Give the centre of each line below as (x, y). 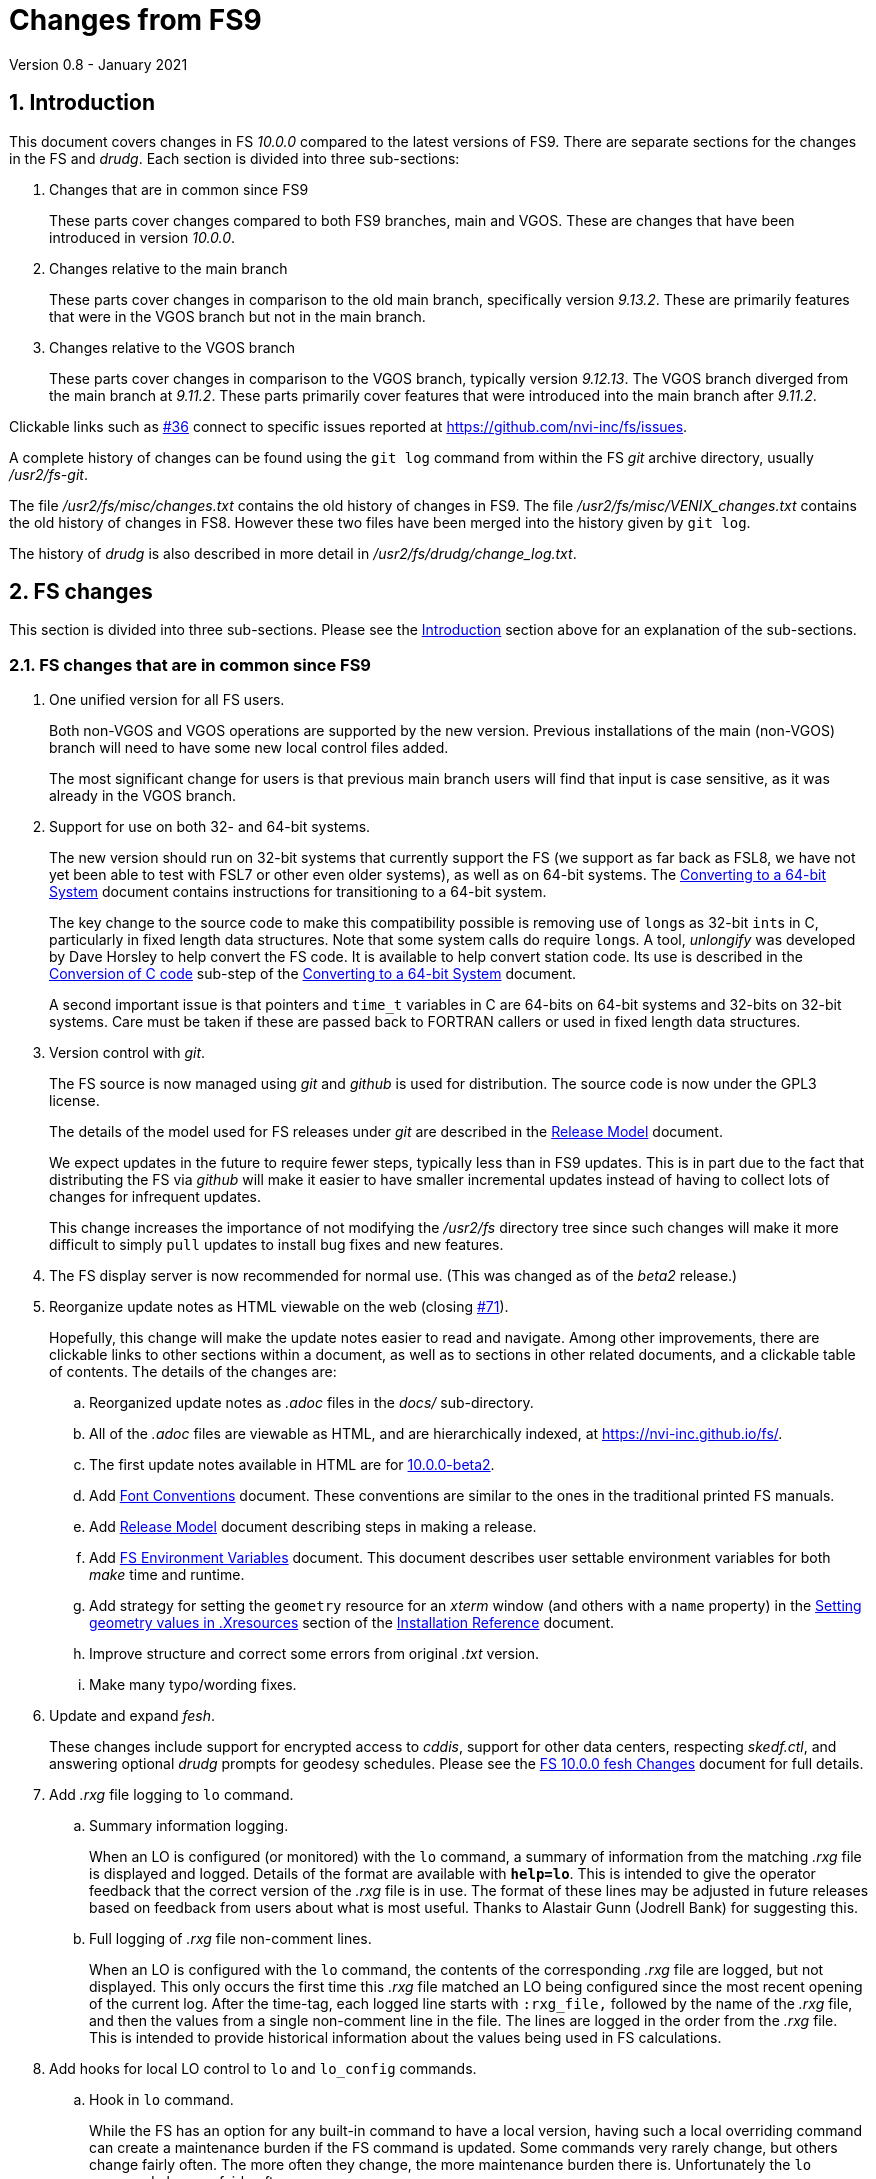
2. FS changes (81, 592)
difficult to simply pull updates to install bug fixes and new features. (276, 1245)
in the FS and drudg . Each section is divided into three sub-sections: (234, 158)
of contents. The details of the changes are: (193, 1372)
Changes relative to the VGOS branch (172, 347)
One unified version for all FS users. (167, 700)
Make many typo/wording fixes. (193, 1685)
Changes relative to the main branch (168, 268)
